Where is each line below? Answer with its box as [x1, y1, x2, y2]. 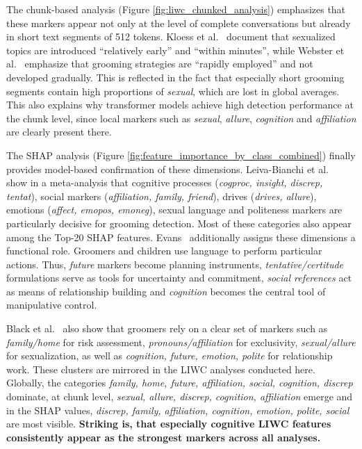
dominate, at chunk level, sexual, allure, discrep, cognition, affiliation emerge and [6, 389, 353, 404]
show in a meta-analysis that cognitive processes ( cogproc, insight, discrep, [6, 175, 323, 190]
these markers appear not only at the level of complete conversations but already [6, 15, 351, 30]
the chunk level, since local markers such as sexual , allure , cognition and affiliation [6, 111, 356, 125]
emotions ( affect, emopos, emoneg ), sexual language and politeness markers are [6, 202, 343, 217]
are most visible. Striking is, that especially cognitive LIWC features [6, 416, 331, 431]
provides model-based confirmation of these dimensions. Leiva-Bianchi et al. [6, 161, 329, 176]
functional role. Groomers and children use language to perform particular [6, 243, 322, 258]
